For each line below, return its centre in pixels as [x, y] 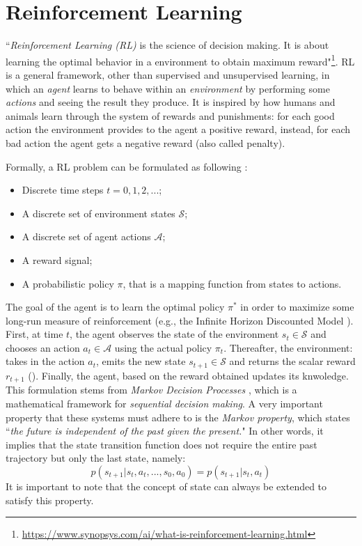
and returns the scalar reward [292, 361]
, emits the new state [141, 361]
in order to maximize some [297, 307]
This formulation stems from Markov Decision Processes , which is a [151, 390]
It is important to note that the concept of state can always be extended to [166, 486]
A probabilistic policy [68, 283]
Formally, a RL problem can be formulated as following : [127, 166]
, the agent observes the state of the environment [174, 334]
